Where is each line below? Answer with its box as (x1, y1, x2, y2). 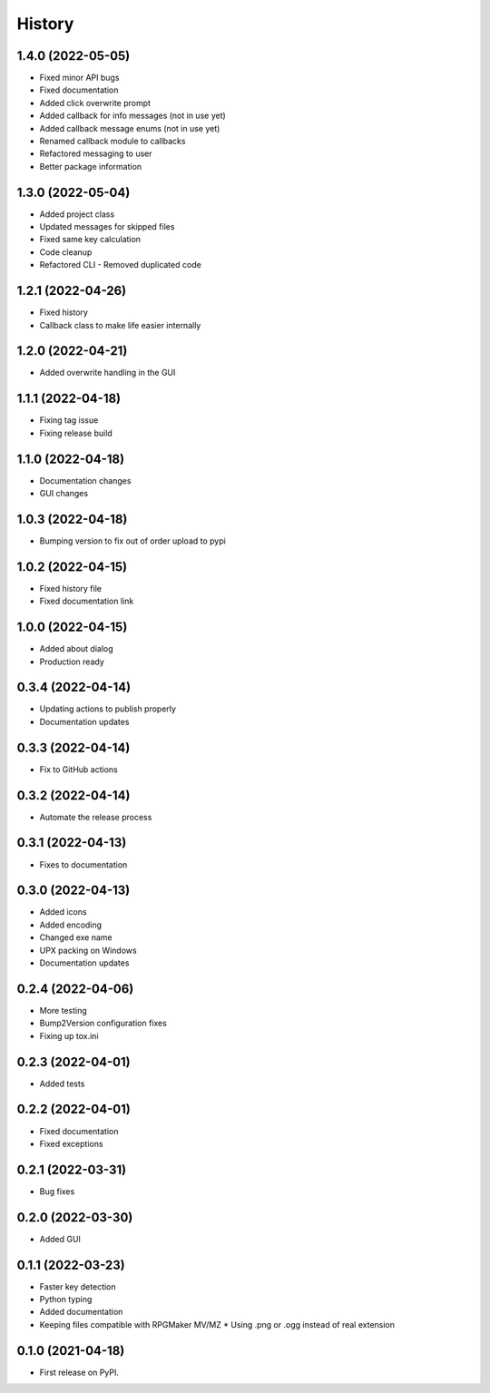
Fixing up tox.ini (39, 1030, 99, 1041)
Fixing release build (39, 427, 113, 438)
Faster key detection (39, 1280, 117, 1292)
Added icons (39, 907, 87, 917)
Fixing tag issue (39, 415, 99, 426)
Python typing (39, 1294, 93, 1305)
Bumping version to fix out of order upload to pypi (39, 535, 226, 546)
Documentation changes (39, 475, 132, 486)
